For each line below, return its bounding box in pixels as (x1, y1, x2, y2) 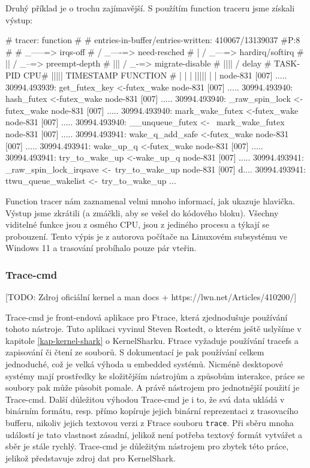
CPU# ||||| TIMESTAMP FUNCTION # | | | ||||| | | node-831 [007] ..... (23, 68, 287, 81)
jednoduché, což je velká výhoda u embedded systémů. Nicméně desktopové (5, 358, 283, 370)
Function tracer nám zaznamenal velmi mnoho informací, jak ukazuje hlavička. (5, 194, 295, 207)
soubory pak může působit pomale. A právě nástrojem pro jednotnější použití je (5, 381, 300, 394)
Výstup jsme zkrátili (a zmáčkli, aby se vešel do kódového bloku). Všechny (5, 206, 279, 219)
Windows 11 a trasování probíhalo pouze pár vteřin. (5, 241, 197, 254)
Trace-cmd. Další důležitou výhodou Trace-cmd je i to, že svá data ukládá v (5, 392, 285, 405)
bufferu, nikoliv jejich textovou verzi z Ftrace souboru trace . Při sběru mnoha (5, 416, 294, 429)
